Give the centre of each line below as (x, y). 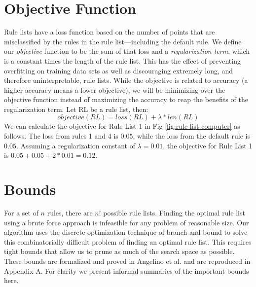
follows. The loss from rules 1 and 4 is (61, 136)
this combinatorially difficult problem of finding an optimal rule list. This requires (128, 241)
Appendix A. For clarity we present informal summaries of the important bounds (127, 270)
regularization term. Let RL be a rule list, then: (76, 109)
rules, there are (70, 212)
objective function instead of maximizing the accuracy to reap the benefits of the (126, 99)
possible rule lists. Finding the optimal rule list (174, 212)
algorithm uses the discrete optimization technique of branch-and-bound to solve (126, 232)
